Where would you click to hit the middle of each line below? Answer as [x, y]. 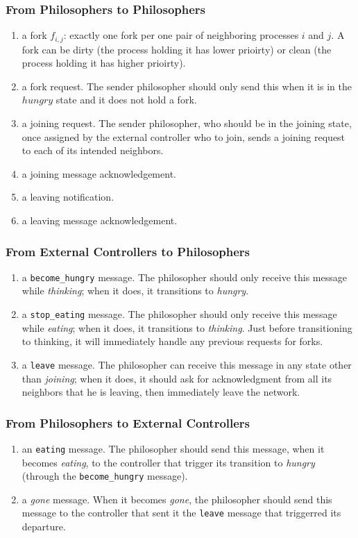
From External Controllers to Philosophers [128, 251]
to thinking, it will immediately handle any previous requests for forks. [172, 341]
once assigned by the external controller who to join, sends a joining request [184, 136]
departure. [44, 527]
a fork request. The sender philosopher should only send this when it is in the [187, 86]
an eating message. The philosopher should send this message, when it [173, 448]
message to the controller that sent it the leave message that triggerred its [181, 513]
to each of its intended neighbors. [93, 150]
